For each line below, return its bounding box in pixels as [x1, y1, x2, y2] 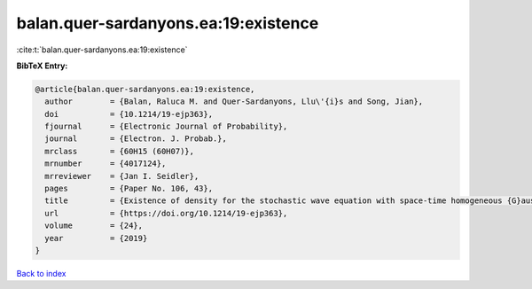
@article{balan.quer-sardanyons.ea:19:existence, [35, 84, 255, 94]
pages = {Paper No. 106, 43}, [44, 184, 213, 194]
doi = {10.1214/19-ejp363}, [44, 109, 213, 119]
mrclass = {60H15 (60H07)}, [44, 146, 195, 156]
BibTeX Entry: [16, 60, 68, 71]
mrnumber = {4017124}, [44, 159, 167, 168]
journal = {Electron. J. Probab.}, [44, 134, 228, 144]
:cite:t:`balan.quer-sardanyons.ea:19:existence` [16, 44, 188, 55]
